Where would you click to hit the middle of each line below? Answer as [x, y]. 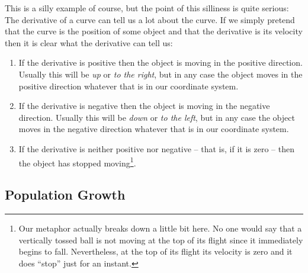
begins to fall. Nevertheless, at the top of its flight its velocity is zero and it [155, 251]
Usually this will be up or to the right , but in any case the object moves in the [161, 74]
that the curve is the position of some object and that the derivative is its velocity [154, 31]
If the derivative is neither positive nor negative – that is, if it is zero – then [156, 148]
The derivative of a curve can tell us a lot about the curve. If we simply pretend [150, 19]
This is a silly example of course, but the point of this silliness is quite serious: [147, 8]
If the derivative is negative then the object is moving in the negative [144, 106]
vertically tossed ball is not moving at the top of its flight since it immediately [161, 240]
